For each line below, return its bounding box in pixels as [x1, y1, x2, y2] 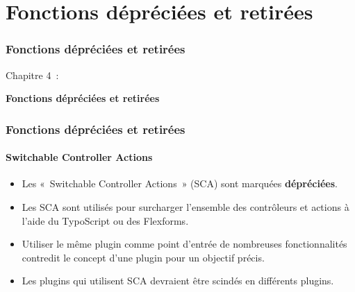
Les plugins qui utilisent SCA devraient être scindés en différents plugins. [22, 273, 334, 288]
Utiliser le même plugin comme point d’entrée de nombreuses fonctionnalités [22, 237, 347, 251]
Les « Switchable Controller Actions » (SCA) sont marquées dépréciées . [22, 176, 338, 191]
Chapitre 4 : [6, 67, 59, 82]
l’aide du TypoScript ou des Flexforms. [22, 213, 189, 227]
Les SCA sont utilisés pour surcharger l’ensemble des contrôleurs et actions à [22, 200, 349, 214]
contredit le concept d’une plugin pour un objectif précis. [22, 250, 265, 264]
